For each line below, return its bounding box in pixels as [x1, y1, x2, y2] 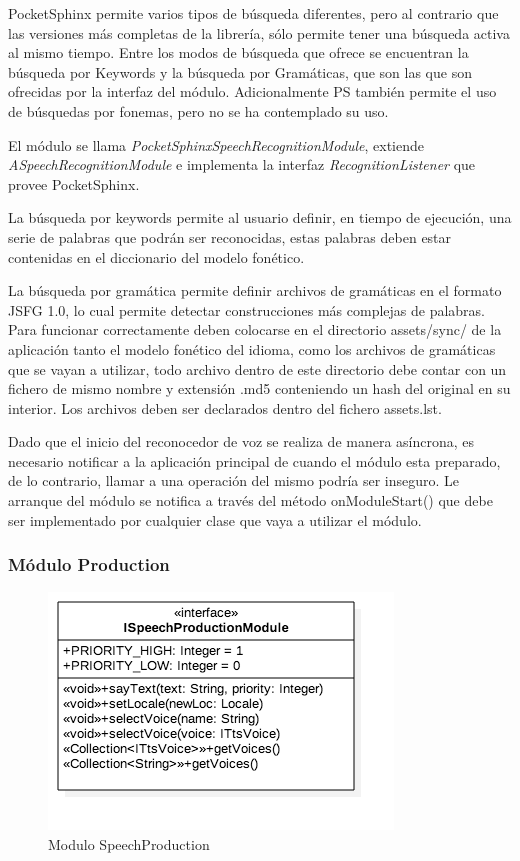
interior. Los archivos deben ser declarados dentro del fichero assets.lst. [8, 397, 442, 418]
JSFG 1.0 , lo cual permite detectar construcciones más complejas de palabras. [8, 299, 485, 320]
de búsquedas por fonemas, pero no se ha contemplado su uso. [8, 100, 389, 121]
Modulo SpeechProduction [48, 834, 210, 855]
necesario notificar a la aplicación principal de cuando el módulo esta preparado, [8, 450, 501, 471]
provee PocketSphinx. [8, 173, 140, 194]
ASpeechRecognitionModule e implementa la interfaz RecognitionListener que [8, 154, 476, 175]
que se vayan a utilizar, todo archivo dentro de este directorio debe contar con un [8, 358, 507, 379]
